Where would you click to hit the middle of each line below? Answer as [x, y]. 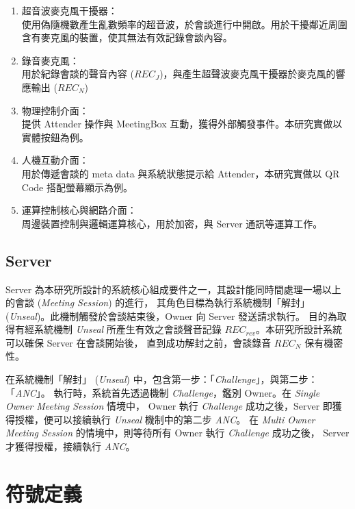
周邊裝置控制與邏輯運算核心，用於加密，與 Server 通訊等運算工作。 [172, 223]
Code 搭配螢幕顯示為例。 [77, 187]
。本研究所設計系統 [299, 329]
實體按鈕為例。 [55, 137]
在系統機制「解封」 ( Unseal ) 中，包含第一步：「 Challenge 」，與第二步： [162, 379]
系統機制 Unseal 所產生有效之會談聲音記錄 [128, 329]
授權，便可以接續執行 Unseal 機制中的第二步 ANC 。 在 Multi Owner [165, 419]
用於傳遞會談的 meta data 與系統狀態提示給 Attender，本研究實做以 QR [181, 173]
